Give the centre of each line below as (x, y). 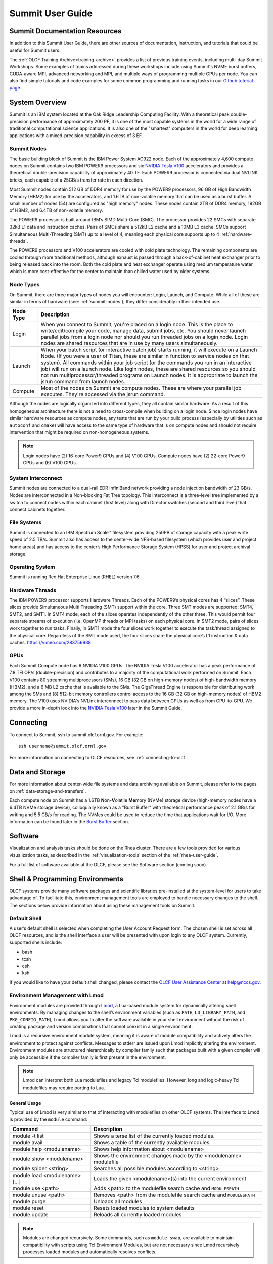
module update (30, 1214)
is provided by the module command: (49, 1119)
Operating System (32, 567)
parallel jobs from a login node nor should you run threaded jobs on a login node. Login (144, 337)
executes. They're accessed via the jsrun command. (103, 394)
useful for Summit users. (35, 50)
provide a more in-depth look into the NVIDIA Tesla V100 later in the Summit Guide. (96, 708)
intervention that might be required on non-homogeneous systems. (79, 432)
